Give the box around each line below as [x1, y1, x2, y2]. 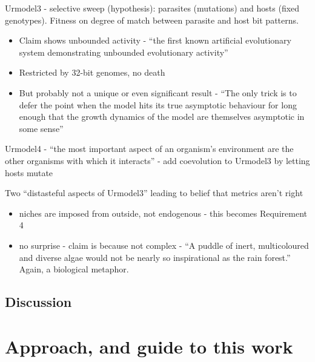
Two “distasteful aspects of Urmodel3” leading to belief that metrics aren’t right [5, 186, 303, 199]
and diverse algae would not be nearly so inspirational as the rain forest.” [19, 251, 291, 263]
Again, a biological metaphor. [19, 263, 129, 275]
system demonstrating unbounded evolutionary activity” [19, 45, 228, 58]
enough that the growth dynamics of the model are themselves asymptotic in [19, 110, 305, 123]
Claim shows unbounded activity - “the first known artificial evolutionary [19, 34, 291, 47]
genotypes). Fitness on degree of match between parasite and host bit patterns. [5, 13, 299, 26]
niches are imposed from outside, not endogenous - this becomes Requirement [19, 206, 307, 219]
